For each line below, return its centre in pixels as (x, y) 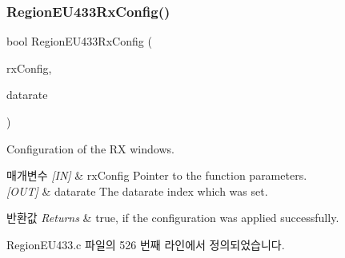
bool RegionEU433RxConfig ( (79, 41)
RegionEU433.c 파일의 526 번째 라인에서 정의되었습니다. (146, 244)
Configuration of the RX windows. (90, 148)
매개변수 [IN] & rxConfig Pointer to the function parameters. (157, 175)
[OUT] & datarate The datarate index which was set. (137, 191)
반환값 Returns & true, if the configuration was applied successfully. (173, 218)
